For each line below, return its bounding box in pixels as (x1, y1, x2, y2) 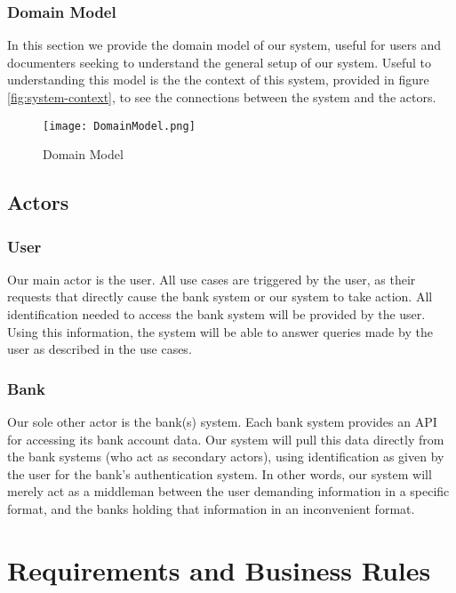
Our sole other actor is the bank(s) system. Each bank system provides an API (7, 413, 437, 431)
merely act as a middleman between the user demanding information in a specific (7, 482, 450, 501)
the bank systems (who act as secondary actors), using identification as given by (7, 447, 444, 466)
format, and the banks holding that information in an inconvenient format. (7, 500, 415, 517)
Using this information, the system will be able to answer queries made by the (7, 322, 433, 341)
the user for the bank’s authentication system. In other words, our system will (7, 464, 432, 483)
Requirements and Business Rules (7, 551, 431, 588)
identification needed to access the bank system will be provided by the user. (7, 305, 426, 324)
